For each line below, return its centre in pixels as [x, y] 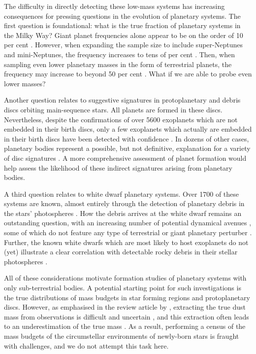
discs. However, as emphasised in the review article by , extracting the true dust [125, 307]
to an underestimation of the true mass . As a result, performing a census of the [125, 326]
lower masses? [25, 83]
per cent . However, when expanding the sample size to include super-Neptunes [123, 45]
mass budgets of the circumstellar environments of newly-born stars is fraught [122, 336]
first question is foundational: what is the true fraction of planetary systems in [122, 25]
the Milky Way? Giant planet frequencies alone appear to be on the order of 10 [124, 35]
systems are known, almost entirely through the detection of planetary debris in [124, 203]
